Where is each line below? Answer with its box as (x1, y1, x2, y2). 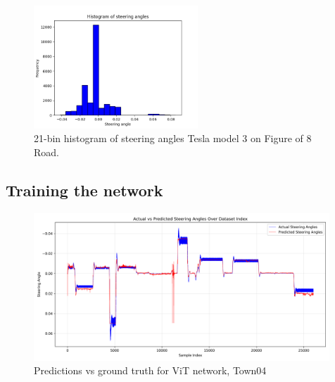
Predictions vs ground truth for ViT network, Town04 (34, 363, 267, 378)
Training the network (6, 179, 163, 201)
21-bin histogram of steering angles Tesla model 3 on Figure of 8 (34, 131, 312, 146)
